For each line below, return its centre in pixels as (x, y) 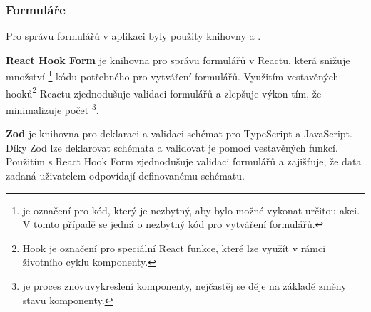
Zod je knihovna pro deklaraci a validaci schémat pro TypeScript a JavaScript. (179, 134)
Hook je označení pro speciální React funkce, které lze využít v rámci (174, 248)
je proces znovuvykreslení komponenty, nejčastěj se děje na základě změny (184, 285)
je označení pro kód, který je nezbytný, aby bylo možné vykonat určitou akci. (191, 210)
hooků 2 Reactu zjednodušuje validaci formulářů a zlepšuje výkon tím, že (164, 92)
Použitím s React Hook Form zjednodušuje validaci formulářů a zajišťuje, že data (184, 161)
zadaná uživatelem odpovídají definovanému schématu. (125, 175)
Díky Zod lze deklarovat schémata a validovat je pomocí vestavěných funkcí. (172, 147)
